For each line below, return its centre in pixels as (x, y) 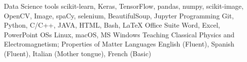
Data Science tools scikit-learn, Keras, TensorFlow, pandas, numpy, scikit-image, (124, 6)
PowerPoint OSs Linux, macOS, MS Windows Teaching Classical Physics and (119, 34)
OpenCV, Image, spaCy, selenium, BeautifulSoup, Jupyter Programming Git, (119, 15)
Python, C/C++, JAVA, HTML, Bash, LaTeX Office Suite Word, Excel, (112, 25)
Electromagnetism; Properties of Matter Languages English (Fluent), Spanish (119, 44)
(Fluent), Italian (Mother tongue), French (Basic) (78, 53)
